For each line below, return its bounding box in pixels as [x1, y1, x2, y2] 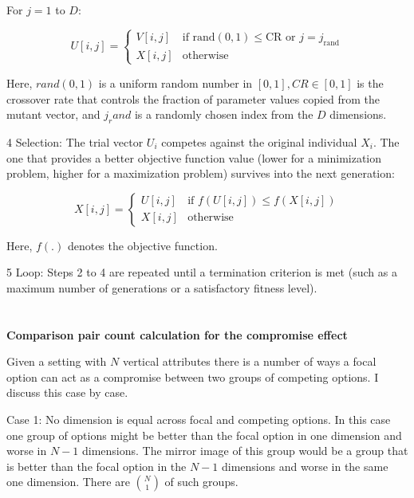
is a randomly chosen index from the [134, 106, 313, 123]
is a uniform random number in [98, 74, 253, 91]
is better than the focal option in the [6, 457, 187, 474]
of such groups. [164, 473, 239, 490]
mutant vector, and [6, 106, 101, 123]
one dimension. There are [6, 473, 130, 490]
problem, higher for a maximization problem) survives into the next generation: [6, 165, 395, 182]
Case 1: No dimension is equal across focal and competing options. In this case [6, 411, 391, 428]
